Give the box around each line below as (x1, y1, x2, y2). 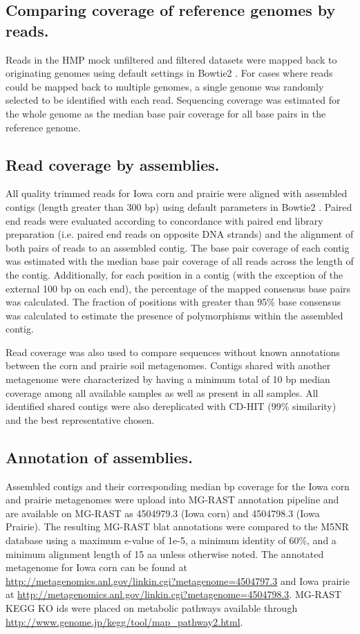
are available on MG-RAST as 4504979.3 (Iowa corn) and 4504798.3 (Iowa (6, 505, 320, 520)
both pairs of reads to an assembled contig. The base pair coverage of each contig (6, 240, 350, 254)
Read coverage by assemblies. (6, 153, 220, 175)
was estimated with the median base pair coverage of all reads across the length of (6, 254, 354, 268)
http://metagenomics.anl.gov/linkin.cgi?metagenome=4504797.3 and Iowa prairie (6, 573, 350, 588)
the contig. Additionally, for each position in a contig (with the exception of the (6, 267, 343, 281)
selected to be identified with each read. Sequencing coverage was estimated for (6, 93, 341, 107)
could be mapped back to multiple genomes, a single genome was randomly (6, 79, 324, 93)
